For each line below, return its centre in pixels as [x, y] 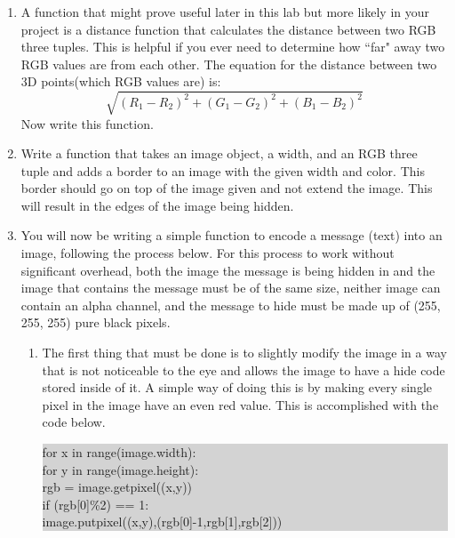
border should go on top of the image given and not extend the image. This [227, 188]
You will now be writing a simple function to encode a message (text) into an [231, 235]
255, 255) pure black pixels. [96, 322]
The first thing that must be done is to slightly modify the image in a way [244, 353]
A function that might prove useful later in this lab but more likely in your [225, 12]
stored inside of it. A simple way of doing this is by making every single [237, 387]
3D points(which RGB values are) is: [121, 81]
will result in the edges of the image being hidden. [157, 205]
